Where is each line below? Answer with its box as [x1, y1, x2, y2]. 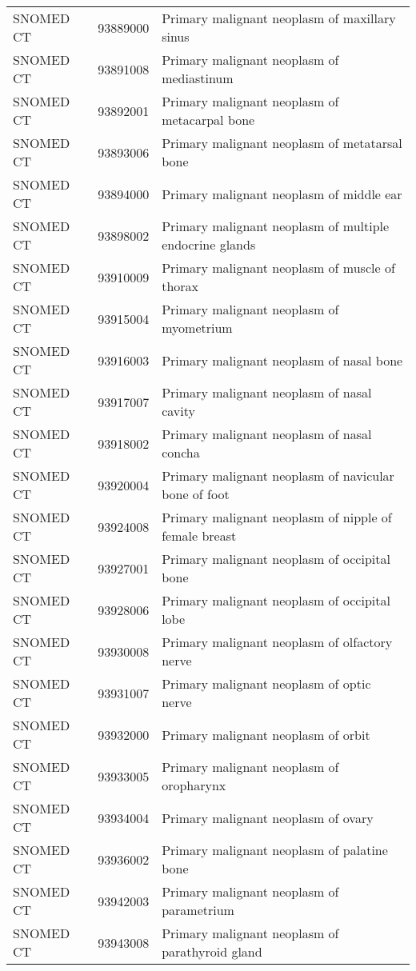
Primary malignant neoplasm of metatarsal [162, 134, 402, 152]
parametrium [162, 901, 234, 919]
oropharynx [162, 776, 226, 794]
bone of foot [162, 485, 230, 503]
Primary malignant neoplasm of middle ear [162, 184, 402, 203]
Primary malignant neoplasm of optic [162, 674, 371, 693]
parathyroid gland [162, 942, 262, 961]
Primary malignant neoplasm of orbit [162, 725, 370, 744]
